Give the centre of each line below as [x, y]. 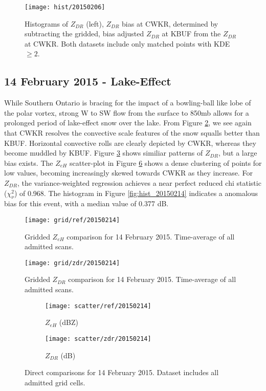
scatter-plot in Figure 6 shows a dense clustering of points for [165, 162]
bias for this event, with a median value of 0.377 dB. [86, 203]
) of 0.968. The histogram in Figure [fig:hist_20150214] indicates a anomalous [136, 193]
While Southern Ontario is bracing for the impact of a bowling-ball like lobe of [128, 103]
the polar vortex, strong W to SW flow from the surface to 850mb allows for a [127, 112]
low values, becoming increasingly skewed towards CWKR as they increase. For [128, 173]
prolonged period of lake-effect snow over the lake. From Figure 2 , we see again [128, 123]
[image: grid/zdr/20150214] [72, 263]
